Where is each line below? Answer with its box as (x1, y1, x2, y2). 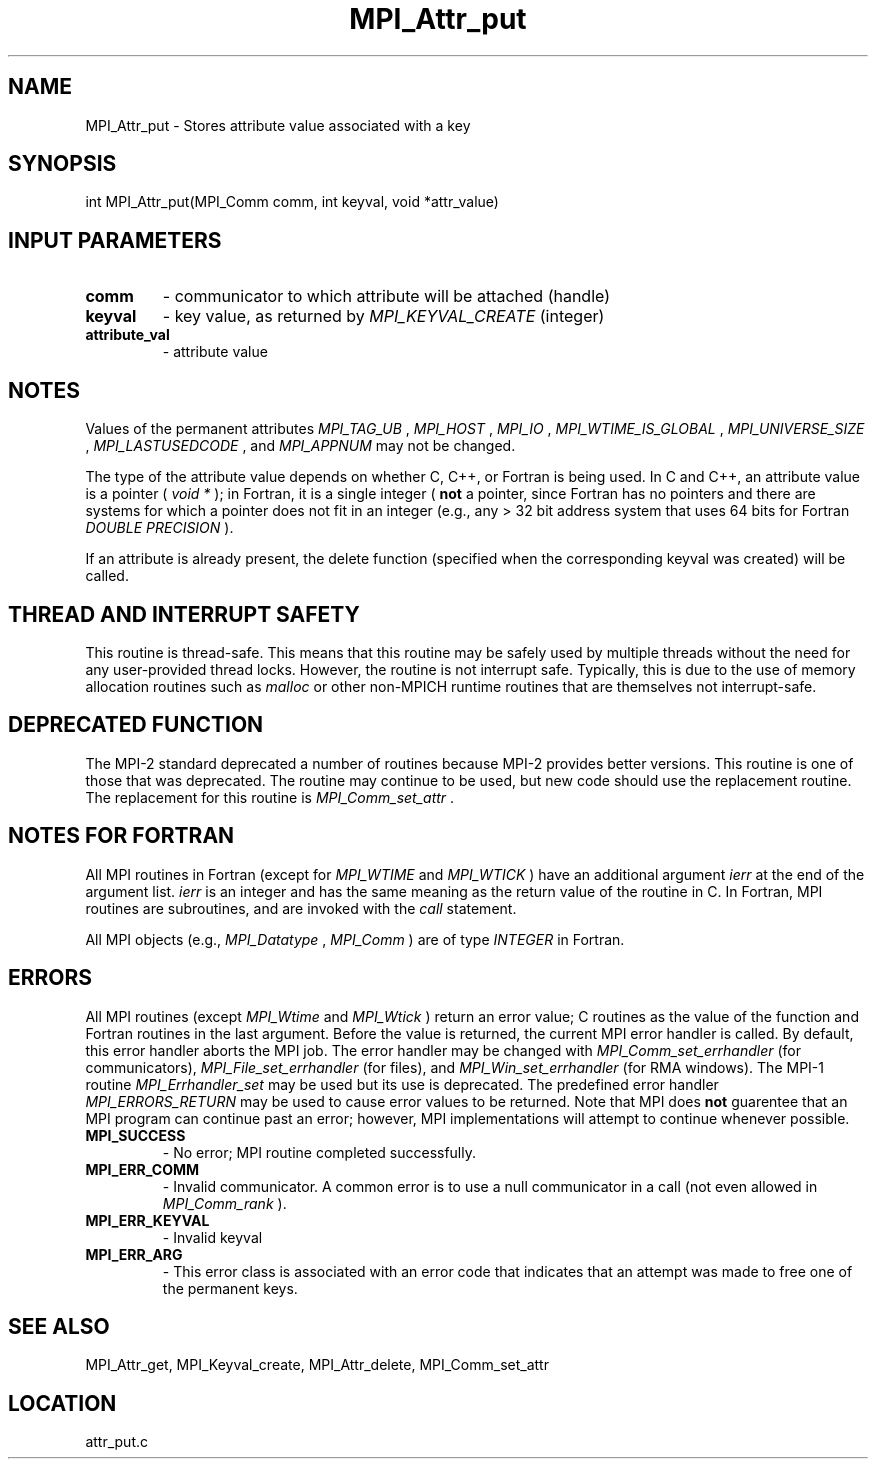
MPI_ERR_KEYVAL (85, 1211, 210, 1229)
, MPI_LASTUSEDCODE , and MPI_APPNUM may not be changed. (85, 437, 516, 455)
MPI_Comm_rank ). (162, 1194, 287, 1212)
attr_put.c (85, 1433, 149, 1451)
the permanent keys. (162, 1279, 298, 1297)
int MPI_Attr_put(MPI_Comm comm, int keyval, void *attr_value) (85, 193, 499, 211)
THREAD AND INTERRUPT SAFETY (8, 601, 360, 627)
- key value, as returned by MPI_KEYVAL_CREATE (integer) (162, 306, 605, 327)
